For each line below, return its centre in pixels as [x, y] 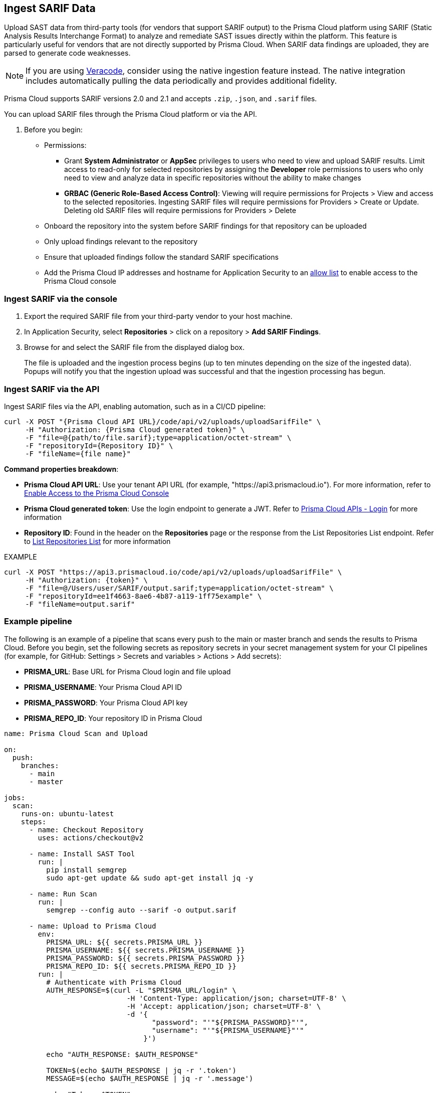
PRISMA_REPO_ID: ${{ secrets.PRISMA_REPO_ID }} [141, 966]
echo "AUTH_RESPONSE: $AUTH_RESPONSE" [122, 1054]
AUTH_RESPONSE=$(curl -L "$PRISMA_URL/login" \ [141, 990]
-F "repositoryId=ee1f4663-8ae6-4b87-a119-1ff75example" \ [144, 596]
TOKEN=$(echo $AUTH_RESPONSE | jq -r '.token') [141, 1070]
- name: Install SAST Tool [82, 854]
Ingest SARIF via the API [52, 389]
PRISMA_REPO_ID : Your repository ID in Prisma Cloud [113, 718]
